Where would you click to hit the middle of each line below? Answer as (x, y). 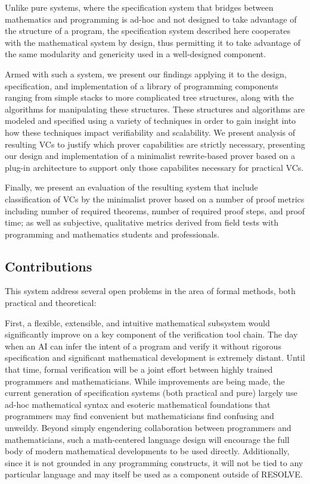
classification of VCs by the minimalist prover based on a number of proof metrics (155, 199)
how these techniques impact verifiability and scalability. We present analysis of (150, 132)
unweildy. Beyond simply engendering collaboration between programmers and (148, 428)
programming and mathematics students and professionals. (112, 234)
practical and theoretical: (51, 303)
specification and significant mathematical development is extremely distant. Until (155, 357)
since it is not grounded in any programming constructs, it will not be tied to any (154, 462)
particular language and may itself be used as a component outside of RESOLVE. (154, 474)
